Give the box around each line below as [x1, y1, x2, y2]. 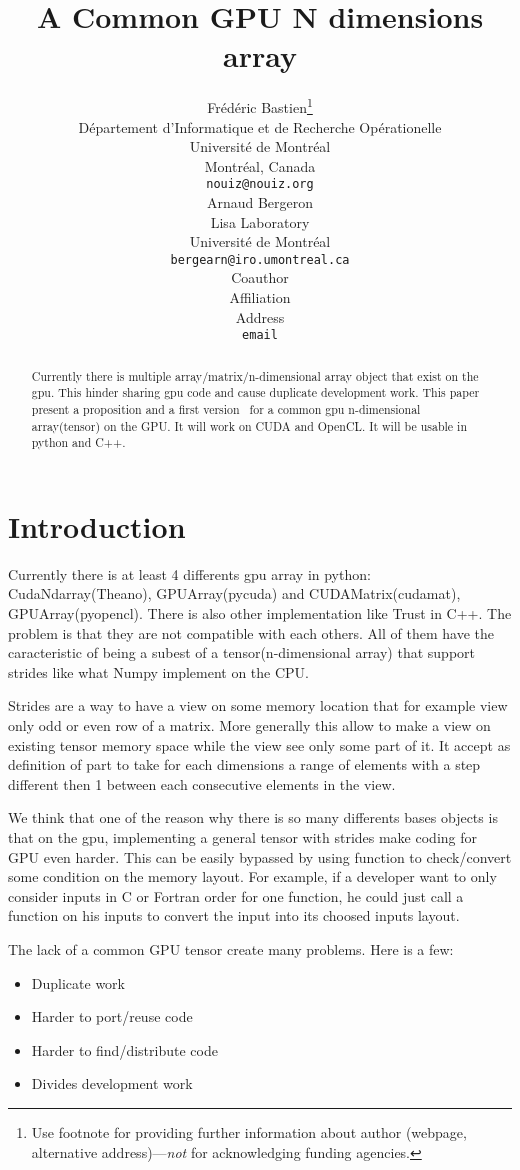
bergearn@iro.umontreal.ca [170, 252, 350, 267]
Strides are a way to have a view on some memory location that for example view [8, 695, 508, 716]
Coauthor [231, 267, 289, 288]
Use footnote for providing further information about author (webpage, [31, 1121, 467, 1142]
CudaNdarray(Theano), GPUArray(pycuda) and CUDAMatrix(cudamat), [8, 583, 461, 604]
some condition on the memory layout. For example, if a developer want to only [8, 866, 497, 887]
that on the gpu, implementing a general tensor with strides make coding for [8, 827, 477, 848]
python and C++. [31, 434, 126, 451]
